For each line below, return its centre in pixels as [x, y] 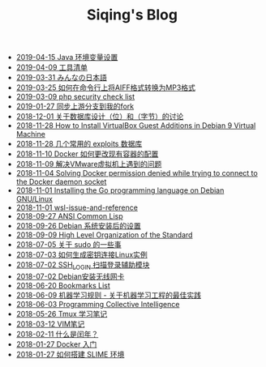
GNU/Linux [34, 199]
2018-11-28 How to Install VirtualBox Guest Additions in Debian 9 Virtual [136, 126]
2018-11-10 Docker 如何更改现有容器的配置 [87, 154]
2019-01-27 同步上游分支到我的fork [75, 106]
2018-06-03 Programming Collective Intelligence [98, 304]
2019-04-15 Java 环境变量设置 [67, 58]
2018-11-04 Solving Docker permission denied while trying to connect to [137, 173]
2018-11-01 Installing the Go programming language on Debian [120, 190]
